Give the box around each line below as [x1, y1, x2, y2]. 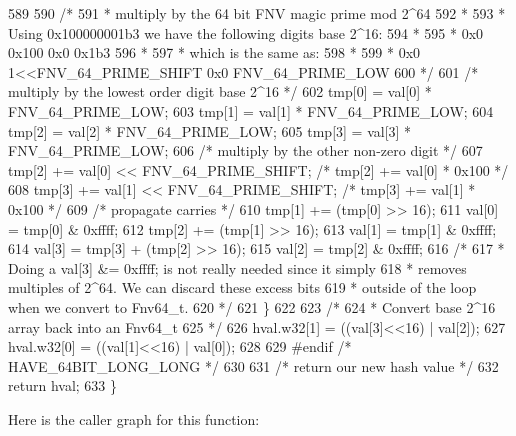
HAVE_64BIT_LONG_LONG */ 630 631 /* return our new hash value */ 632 [8, 355, 499, 376]
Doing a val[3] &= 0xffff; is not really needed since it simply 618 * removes [8, 257, 467, 278]
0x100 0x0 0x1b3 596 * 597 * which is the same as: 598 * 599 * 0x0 [8, 42, 421, 63]
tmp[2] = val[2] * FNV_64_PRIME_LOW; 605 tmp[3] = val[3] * [8, 120, 412, 141]
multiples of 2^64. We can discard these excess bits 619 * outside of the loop [8, 277, 477, 298]
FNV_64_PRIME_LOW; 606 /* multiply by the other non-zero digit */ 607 [8, 140, 483, 161]
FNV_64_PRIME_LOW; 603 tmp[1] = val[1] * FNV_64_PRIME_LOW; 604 [8, 100, 494, 121]
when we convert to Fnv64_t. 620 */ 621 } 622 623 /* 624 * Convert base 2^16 [8, 296, 496, 317]
